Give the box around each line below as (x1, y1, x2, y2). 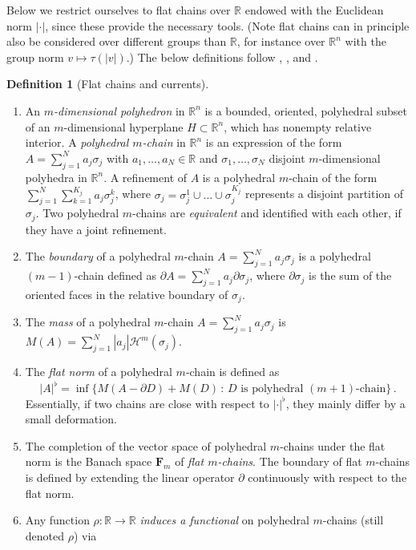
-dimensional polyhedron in (54, 102, 185, 119)
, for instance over (236, 33, 325, 50)
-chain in (142, 134, 186, 151)
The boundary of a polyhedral (25, 248, 171, 265)
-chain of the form (289, 168, 378, 185)
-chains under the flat (280, 437, 386, 454)
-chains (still (322, 512, 384, 528)
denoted (25, 527, 65, 544)
